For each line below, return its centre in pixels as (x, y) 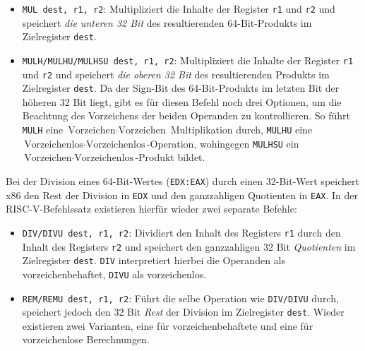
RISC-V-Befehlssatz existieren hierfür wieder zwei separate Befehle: (151, 209)
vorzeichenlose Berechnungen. (86, 339)
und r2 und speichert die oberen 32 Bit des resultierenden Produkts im (176, 74)
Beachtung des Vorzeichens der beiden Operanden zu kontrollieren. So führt (186, 115)
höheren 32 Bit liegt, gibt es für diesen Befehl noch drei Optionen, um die (182, 101)
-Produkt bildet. (170, 157)
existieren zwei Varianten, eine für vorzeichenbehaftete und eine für (168, 325)
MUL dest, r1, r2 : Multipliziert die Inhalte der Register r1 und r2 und (179, 8)
